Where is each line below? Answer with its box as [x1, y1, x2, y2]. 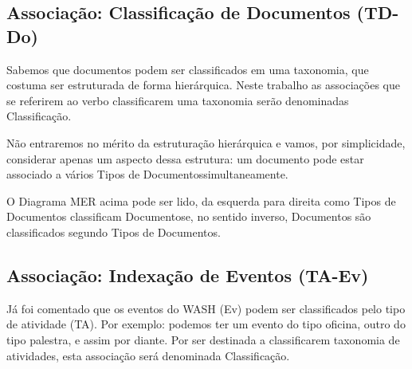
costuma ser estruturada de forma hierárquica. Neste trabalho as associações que [6, 77, 400, 93]
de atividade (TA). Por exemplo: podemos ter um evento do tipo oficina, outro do [6, 316, 406, 332]
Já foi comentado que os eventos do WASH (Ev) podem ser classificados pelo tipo [6, 300, 406, 316]
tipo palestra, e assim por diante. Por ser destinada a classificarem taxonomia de [6, 331, 400, 347]
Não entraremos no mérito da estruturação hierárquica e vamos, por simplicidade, [6, 134, 406, 151]
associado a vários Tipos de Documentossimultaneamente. [6, 166, 288, 183]
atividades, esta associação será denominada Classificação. [6, 347, 290, 363]
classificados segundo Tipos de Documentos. [6, 223, 221, 240]
